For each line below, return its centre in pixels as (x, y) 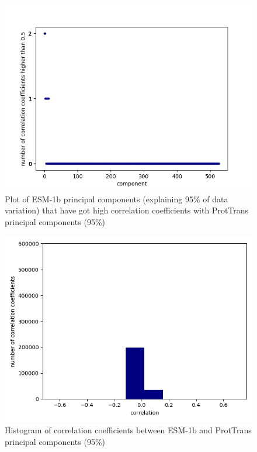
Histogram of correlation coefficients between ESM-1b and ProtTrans (128, 429)
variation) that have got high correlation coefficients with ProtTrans (127, 210)
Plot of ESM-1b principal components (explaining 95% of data (117, 199)
